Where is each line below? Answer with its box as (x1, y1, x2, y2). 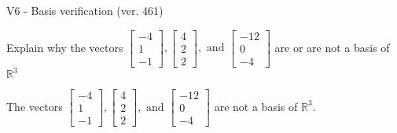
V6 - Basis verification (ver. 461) (6, 2, 164, 18)
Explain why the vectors (6, 39, 123, 55)
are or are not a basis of (274, 39, 390, 55)
